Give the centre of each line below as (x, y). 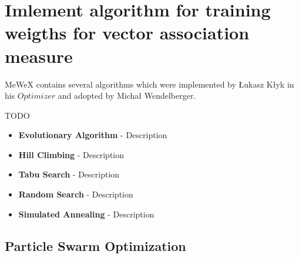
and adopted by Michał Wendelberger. (127, 96)
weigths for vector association (127, 33)
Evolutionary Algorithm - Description (93, 135)
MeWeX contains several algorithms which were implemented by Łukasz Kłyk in (149, 84)
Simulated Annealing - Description (86, 214)
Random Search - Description (76, 194)
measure (39, 56)
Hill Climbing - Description (71, 154)
